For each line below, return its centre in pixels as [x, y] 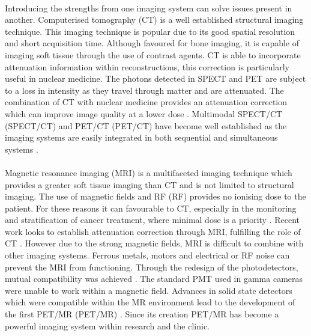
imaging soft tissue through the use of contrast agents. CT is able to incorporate [153, 54]
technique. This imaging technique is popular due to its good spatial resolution [150, 31]
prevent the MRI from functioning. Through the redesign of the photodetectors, [152, 267]
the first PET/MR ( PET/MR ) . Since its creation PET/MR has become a [142, 314]
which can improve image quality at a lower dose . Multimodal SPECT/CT [144, 113]
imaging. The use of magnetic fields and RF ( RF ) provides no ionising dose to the [155, 196]
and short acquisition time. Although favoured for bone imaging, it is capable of [152, 43]
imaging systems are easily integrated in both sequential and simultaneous [141, 137]
